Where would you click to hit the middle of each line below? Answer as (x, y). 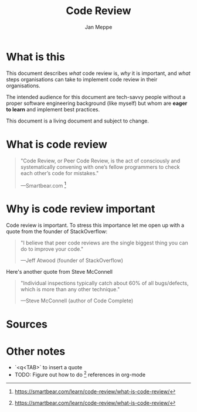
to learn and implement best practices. (53, 109)
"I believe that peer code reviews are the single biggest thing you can (104, 243)
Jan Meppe (98, 27)
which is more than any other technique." (70, 290)
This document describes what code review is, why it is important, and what (98, 73)
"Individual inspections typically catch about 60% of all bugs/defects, (104, 283)
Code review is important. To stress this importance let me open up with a (95, 225)
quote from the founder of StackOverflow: (57, 231)
